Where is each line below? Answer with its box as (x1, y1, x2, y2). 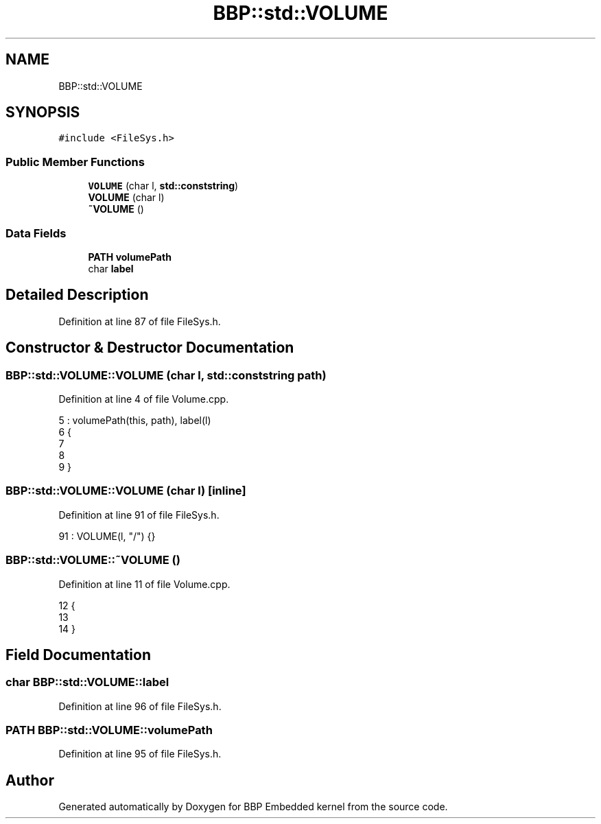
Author (5, 771, 54, 789)
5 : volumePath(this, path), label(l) (58, 414, 211, 426)
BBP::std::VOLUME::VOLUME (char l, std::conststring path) (5, 368, 327, 382)
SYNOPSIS (5, 104, 80, 121)
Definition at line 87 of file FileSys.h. (58, 315, 221, 327)
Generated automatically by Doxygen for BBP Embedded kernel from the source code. (58, 801, 448, 813)
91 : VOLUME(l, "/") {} (58, 530, 156, 542)
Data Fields (5, 226, 67, 240)
